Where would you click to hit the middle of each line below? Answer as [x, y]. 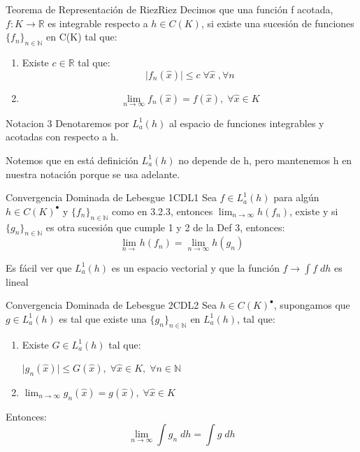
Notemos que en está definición [72, 160]
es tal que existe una [103, 318]
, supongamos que [312, 305]
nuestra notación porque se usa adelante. [93, 174]
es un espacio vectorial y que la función [195, 267]
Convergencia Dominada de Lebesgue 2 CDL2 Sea [111, 305]
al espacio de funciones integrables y [246, 123]
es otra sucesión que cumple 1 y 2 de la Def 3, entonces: [165, 227]
